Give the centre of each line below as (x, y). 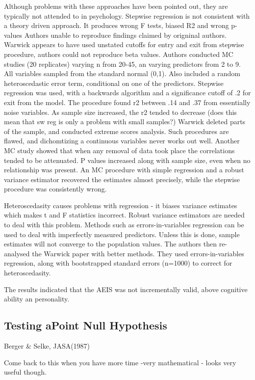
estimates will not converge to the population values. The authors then (110, 244)
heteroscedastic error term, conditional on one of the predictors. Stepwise (114, 83)
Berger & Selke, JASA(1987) (47, 346)
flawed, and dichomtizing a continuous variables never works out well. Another (122, 141)
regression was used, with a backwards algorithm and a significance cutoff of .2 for (127, 93)
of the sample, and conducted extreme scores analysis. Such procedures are (116, 131)
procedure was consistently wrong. (55, 189)
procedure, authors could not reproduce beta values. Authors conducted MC (119, 54)
